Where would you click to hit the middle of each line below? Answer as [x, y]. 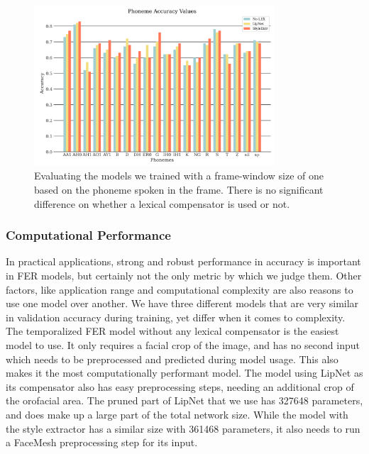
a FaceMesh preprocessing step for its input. [102, 442]
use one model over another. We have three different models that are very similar [182, 303]
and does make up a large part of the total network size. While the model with [177, 415]
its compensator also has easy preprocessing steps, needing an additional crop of [180, 386]
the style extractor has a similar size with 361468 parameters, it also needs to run [183, 428]
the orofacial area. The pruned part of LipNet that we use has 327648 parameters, [184, 400]
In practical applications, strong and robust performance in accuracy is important [183, 261]
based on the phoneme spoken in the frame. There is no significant [179, 190]
